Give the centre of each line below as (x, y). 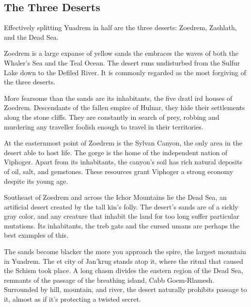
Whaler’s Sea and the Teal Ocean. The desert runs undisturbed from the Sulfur (122, 62)
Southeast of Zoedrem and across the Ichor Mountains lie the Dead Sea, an (115, 197)
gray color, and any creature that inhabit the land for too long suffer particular (122, 216)
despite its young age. (36, 181)
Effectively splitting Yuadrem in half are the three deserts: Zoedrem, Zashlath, (120, 27)
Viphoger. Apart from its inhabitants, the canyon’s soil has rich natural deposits (123, 162)
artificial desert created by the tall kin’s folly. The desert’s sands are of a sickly (121, 206)
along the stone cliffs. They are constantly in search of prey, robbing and (112, 117)
